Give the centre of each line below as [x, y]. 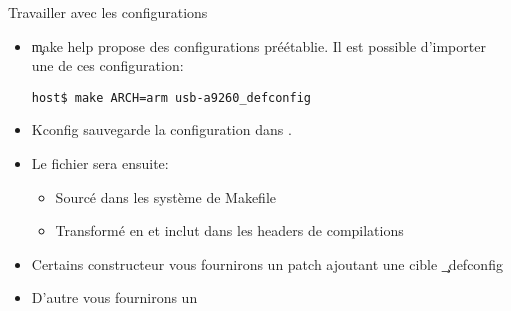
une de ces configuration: [107, 65]
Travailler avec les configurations [108, 12]
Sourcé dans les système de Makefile [166, 196]
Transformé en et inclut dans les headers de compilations [229, 230]
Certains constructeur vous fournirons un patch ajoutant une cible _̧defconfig [267, 263]
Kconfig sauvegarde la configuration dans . [161, 129]
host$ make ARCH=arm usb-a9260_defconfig [171, 97]
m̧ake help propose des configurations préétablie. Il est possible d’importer [258, 45]
